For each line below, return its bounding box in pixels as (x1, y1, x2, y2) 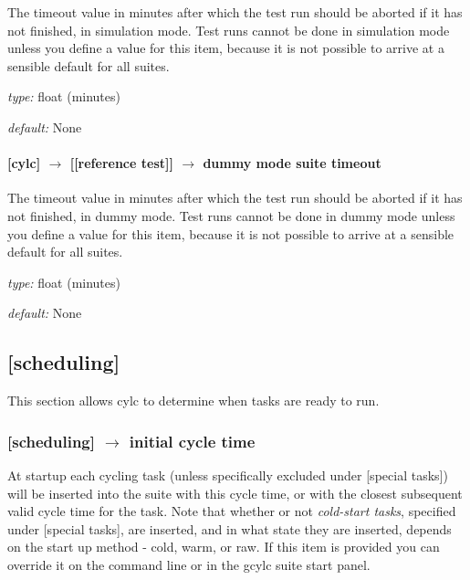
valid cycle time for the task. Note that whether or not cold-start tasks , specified (7, 501, 456, 521)
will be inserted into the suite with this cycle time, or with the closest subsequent (7, 483, 463, 502)
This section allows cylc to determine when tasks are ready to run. (7, 391, 380, 410)
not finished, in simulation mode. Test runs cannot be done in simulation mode (7, 20, 450, 39)
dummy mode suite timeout (203, 153, 381, 173)
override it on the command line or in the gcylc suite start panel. (7, 554, 371, 574)
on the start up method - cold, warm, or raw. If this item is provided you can (7, 537, 440, 556)
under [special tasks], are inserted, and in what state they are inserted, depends (7, 519, 452, 538)
